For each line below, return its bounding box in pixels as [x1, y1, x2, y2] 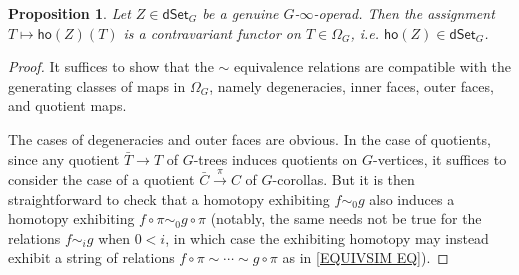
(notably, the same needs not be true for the [210, 208, 482, 229]
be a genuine [202, 3, 279, 23]
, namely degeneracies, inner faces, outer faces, [209, 75, 494, 96]
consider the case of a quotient [8, 168, 195, 189]
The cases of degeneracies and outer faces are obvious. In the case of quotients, [8, 128, 491, 149]
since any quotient [8, 148, 120, 169]
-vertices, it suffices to [372, 148, 507, 169]
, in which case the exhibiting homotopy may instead [165, 227, 489, 248]
